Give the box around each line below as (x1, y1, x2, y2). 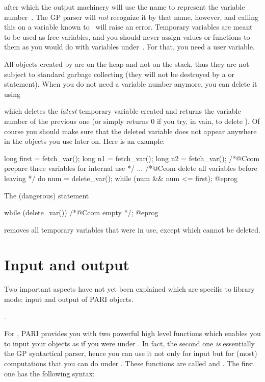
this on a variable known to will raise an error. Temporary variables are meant (4, 21, 253, 32)
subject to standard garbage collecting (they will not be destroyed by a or (4, 68, 234, 79)
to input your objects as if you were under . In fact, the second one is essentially (4, 338, 255, 348)
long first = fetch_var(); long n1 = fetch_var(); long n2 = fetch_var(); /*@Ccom (4, 152, 260, 163)
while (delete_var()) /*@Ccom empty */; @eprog (4, 207, 158, 218)
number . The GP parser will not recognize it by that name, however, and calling (4, 11, 258, 22)
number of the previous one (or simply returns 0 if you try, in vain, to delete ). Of (4, 115, 260, 126)
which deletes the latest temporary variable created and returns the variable (4, 106, 241, 116)
